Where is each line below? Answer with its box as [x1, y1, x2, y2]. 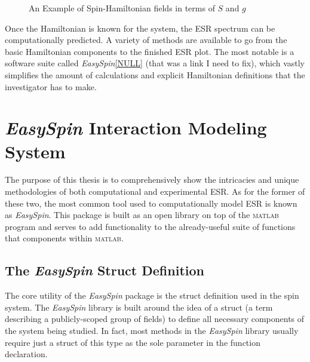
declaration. [5, 348, 48, 360]
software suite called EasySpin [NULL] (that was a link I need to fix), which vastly [5, 57, 305, 69]
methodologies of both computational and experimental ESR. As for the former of [5, 185, 305, 198]
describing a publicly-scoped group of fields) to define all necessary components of [5, 312, 305, 325]
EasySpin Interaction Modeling [5, 115, 267, 140]
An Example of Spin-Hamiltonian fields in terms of [29, 2, 215, 14]
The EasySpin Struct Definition [5, 261, 204, 280]
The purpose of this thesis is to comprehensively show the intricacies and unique [5, 173, 299, 186]
